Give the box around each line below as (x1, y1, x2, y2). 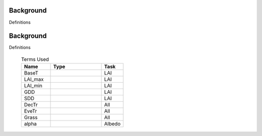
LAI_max (24, 76, 44, 83)
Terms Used (21, 56, 49, 62)
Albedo (104, 121, 121, 127)
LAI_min (24, 82, 43, 89)
